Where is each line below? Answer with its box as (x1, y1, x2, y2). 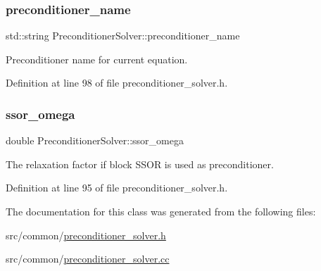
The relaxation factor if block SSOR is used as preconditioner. (6, 156, 274, 171)
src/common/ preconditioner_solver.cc (6, 251, 170, 266)
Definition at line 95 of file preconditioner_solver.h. (6, 180, 228, 195)
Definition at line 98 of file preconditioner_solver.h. (6, 75, 228, 90)
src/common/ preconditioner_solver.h (6, 227, 166, 242)
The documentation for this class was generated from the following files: (6, 204, 316, 218)
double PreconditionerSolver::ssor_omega (6, 133, 184, 148)
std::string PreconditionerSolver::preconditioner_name (6, 28, 240, 43)
